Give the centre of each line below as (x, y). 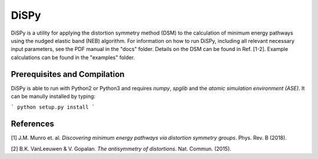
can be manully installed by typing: (53, 96)
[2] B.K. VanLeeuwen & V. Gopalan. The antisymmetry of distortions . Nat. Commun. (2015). (121, 148)
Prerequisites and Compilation (68, 74)
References (32, 124)
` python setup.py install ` (53, 107)
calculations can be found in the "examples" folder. (73, 57)
